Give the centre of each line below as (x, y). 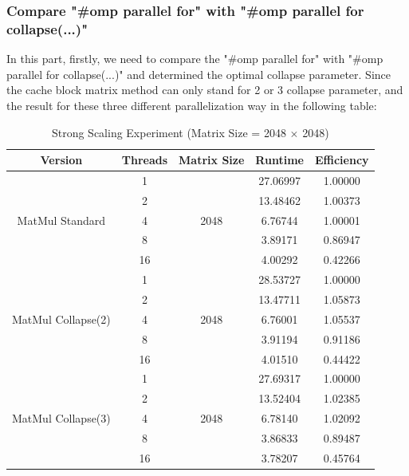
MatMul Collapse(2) (61, 319)
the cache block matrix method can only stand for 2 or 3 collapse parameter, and (205, 90)
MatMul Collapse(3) (61, 418)
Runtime (279, 160)
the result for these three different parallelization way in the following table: (192, 105)
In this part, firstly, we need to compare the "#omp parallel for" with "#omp (195, 59)
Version (61, 160)
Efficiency (342, 160)
